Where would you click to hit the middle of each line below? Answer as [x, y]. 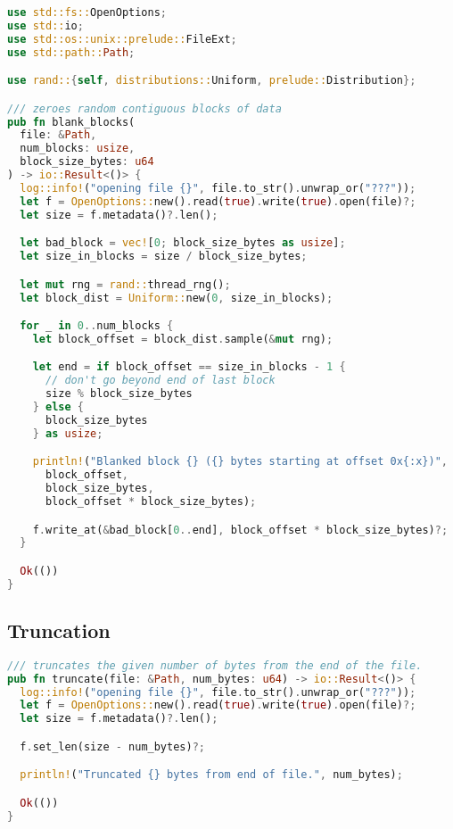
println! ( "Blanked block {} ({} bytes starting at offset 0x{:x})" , [240, 462]
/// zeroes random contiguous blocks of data [144, 108]
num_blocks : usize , [78, 149]
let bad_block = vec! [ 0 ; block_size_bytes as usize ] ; [183, 243]
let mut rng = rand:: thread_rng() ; [125, 284]
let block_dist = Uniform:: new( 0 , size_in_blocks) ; [177, 298]
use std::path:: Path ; [71, 52]
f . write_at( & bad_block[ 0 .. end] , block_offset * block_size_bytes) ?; [240, 530]
